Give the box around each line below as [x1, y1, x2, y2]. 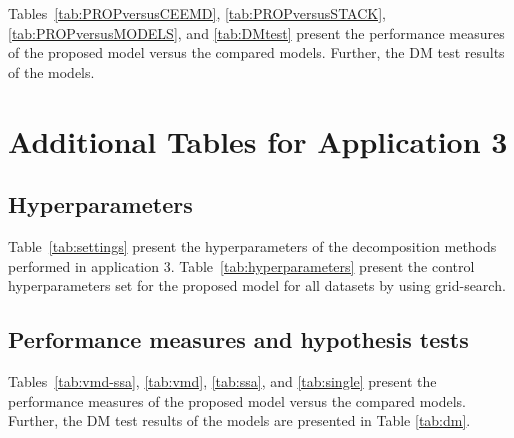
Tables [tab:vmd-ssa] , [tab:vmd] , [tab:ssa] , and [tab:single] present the [8, 370, 437, 391]
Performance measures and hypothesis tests [8, 324, 469, 355]
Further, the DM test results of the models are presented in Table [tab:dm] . [8, 410, 471, 431]
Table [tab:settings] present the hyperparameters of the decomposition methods [8, 235, 497, 256]
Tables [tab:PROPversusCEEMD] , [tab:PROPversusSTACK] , [8, 3, 386, 23]
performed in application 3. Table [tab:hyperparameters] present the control [8, 255, 475, 276]
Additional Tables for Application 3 [8, 120, 508, 161]
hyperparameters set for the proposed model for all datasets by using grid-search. [8, 275, 506, 296]
